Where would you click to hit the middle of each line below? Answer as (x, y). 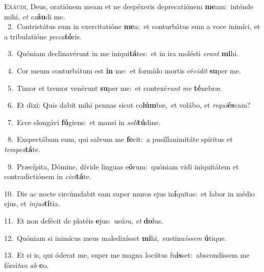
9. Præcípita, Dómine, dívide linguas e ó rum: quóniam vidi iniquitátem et (123, 166)
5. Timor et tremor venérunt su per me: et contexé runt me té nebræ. (115, 88)
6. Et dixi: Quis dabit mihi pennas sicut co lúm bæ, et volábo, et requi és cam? (129, 105)
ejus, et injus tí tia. (32, 203)
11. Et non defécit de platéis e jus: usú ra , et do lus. (84, 220)
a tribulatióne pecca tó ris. (43, 36)
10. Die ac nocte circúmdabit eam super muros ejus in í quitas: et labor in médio (129, 193)
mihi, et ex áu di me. (35, 16)
